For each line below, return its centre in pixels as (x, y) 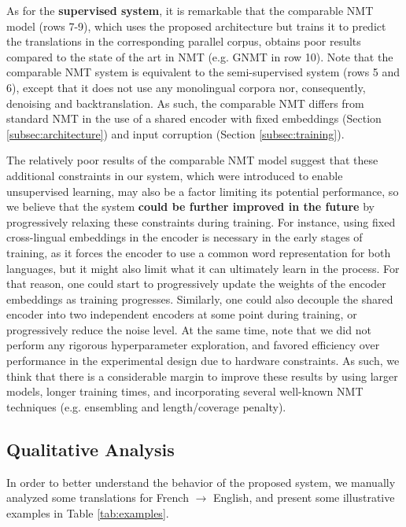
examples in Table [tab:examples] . (88, 512)
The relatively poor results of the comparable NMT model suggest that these (192, 160)
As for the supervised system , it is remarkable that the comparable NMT (190, 10)
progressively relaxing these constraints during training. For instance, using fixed (201, 221)
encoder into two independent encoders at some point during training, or (182, 314)
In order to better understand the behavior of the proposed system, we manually (201, 482)
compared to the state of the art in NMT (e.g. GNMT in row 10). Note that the (200, 56)
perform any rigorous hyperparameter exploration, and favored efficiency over (193, 345)
